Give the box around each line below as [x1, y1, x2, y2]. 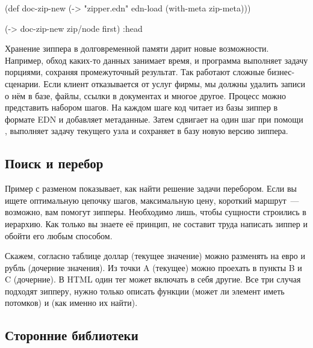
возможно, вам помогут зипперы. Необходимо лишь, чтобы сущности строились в [5, 206, 306, 218]
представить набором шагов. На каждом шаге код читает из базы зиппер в [5, 101, 278, 114]
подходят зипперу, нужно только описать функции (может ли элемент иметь [5, 284, 285, 297]
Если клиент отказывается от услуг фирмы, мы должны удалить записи [43, 77, 305, 90]
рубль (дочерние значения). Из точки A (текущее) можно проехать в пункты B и [5, 261, 302, 273]
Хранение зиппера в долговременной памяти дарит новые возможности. [5, 42, 269, 55]
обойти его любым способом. [5, 229, 113, 242]
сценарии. [5, 77, 41, 90]
